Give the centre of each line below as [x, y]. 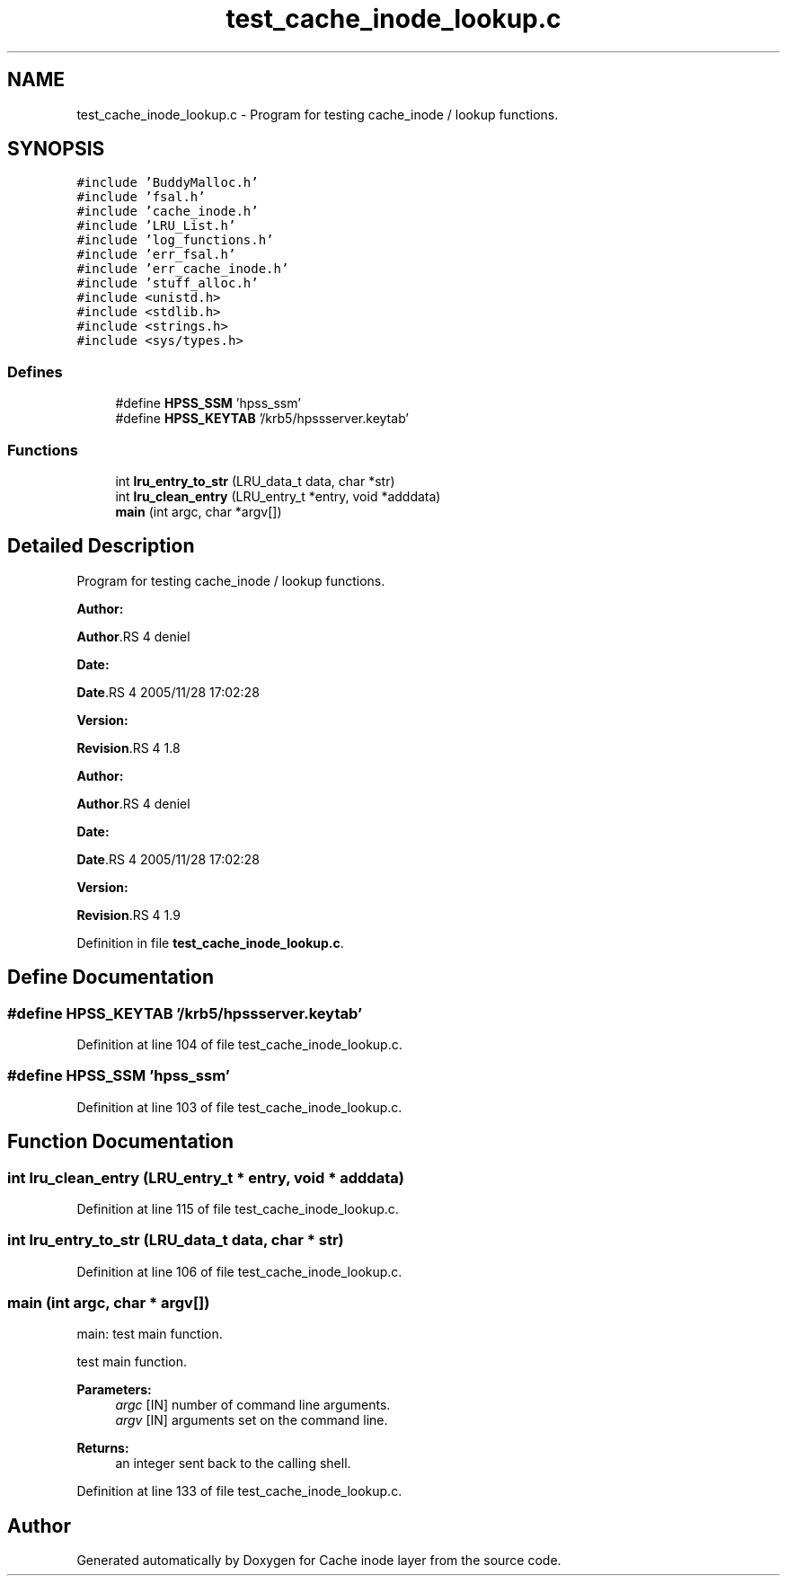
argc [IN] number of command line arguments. [253, 1405]
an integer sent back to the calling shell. [233, 1464]
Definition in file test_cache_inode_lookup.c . [210, 942]
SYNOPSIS [56, 149]
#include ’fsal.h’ [141, 197]
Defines [35, 371]
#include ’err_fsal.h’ [156, 255]
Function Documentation [120, 1142]
